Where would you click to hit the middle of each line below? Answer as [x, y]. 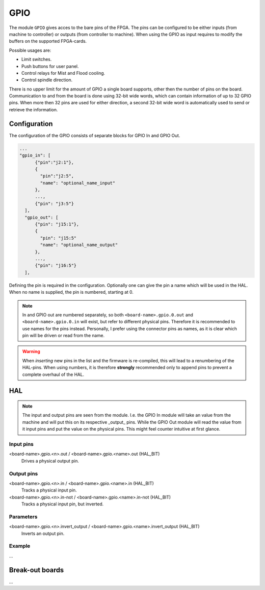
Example [20, 546]
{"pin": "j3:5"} [54, 203]
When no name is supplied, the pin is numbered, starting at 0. [71, 292]
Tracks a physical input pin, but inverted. [63, 504]
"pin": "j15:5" [58, 238]
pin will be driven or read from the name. [64, 336]
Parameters [23, 517]
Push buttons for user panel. [50, 66]
